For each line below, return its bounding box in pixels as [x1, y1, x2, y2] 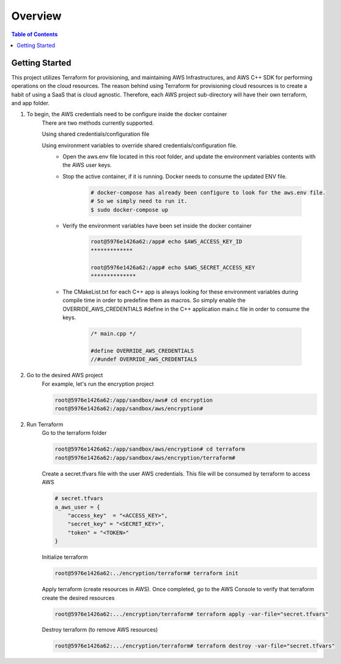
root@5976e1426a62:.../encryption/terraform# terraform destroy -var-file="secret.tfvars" [54, 643, 335, 649]
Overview [11, 9, 62, 23]
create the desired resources [42, 594, 115, 602]
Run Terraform [26, 421, 64, 428]
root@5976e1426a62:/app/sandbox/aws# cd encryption [54, 396, 213, 404]
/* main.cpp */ [90, 330, 136, 338]
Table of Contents [11, 31, 58, 38]
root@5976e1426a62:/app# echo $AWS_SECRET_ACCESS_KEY [90, 264, 255, 271]
